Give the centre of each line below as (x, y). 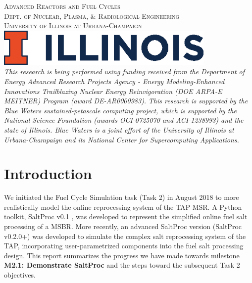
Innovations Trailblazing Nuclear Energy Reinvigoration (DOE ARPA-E (113, 91)
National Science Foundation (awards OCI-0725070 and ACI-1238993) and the (124, 120)
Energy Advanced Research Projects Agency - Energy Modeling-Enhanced (114, 81)
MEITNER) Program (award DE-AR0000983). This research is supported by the (126, 101)
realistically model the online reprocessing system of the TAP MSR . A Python (123, 207)
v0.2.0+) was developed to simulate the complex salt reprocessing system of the (125, 236)
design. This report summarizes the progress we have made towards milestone (122, 255)
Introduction (48, 173)
